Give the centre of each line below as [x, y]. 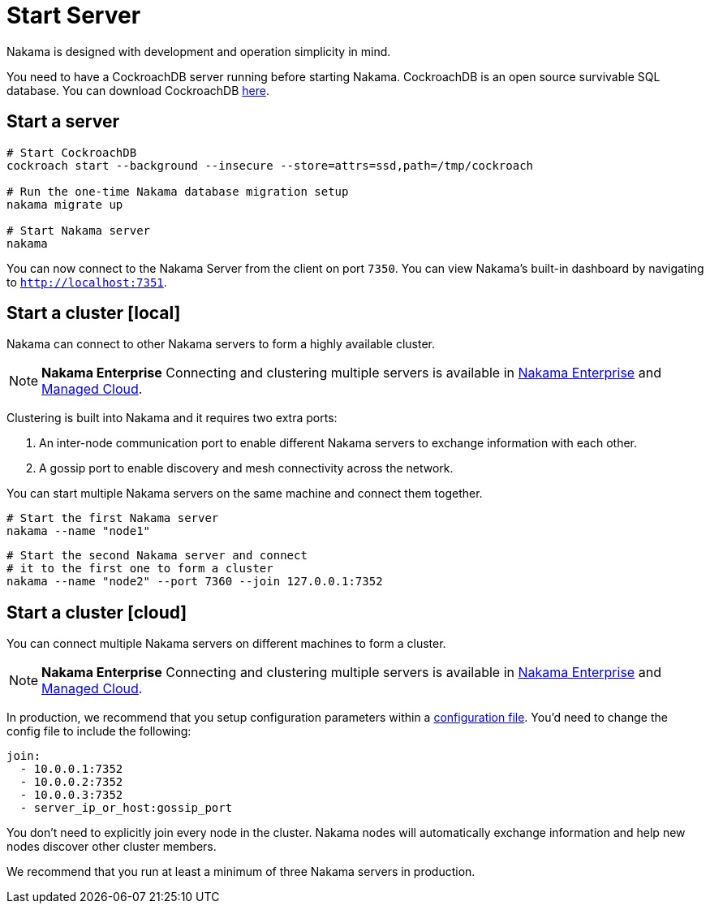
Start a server [63, 122]
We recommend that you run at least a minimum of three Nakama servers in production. [241, 872]
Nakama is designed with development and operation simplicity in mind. [199, 51]
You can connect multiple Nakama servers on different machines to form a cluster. [226, 644]
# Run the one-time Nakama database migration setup [178, 191]
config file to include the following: [99, 731]
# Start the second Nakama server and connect [157, 556]
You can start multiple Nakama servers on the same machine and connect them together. [245, 494]
